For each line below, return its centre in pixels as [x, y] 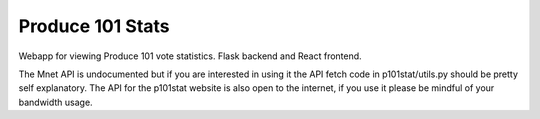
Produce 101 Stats [94, 26]
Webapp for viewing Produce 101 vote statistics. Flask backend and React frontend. [190, 56]
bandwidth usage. [56, 102]
